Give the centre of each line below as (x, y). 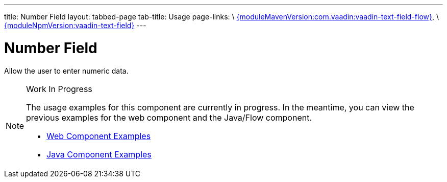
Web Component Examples (99, 136)
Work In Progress (59, 89)
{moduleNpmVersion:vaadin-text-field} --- (75, 25)
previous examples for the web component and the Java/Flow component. (169, 117)
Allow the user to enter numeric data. (66, 71)
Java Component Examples (99, 154)
